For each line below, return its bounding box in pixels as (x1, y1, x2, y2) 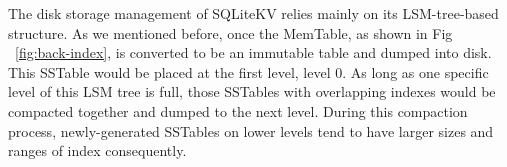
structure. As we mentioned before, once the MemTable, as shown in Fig (8, 22, 453, 43)
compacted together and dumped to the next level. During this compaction (8, 100, 468, 121)
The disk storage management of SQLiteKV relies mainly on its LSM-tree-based (8, 3, 499, 23)
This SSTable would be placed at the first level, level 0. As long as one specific (8, 61, 489, 82)
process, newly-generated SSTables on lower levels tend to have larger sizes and (8, 120, 494, 141)
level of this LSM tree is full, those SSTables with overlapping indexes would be (8, 81, 496, 102)
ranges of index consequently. (8, 140, 187, 161)
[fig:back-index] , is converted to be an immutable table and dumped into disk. (15, 42, 492, 63)
